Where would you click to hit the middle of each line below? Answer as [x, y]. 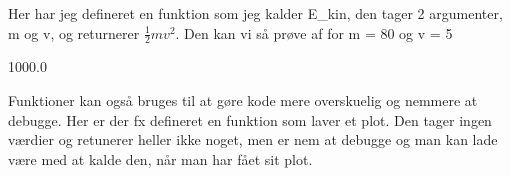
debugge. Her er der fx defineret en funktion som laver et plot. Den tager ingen [250, 119]
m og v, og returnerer [74, 32]
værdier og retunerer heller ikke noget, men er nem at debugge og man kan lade [253, 139]
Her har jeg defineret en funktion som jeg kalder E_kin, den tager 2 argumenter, [255, 13]
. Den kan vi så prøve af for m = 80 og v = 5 [314, 32]
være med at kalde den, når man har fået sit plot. [160, 158]
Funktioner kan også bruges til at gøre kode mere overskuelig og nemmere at [243, 100]
